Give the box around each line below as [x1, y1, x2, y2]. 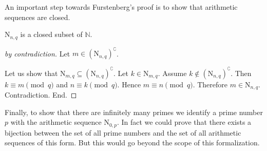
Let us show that [5, 67, 58, 78]
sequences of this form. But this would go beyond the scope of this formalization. [5, 137, 260, 148]
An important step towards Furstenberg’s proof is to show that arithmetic [5, 2, 238, 12]
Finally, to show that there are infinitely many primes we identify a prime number [5, 106, 263, 117]
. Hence [117, 79, 141, 89]
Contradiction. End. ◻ [5, 89, 77, 100]
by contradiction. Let [5, 48, 70, 59]
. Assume [158, 67, 187, 78]
